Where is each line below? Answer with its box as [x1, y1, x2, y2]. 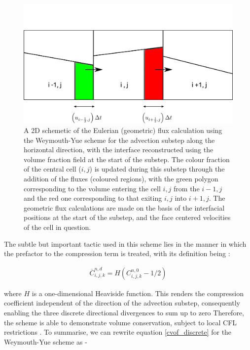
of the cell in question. [24, 221, 91, 232]
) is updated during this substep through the [89, 164, 225, 174]
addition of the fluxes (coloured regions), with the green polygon [24, 173, 218, 183]
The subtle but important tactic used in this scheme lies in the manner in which [4, 238, 247, 249]
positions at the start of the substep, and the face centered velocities [24, 212, 231, 222]
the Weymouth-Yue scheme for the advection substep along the [24, 134, 215, 145]
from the [174, 183, 200, 193]
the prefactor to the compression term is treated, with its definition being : [4, 248, 230, 259]
